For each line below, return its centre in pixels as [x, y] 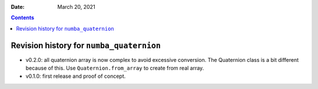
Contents [23, 18]
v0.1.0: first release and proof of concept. [76, 76]
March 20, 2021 [76, 7]
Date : [18, 7]
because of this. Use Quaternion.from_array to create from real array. [115, 68]
